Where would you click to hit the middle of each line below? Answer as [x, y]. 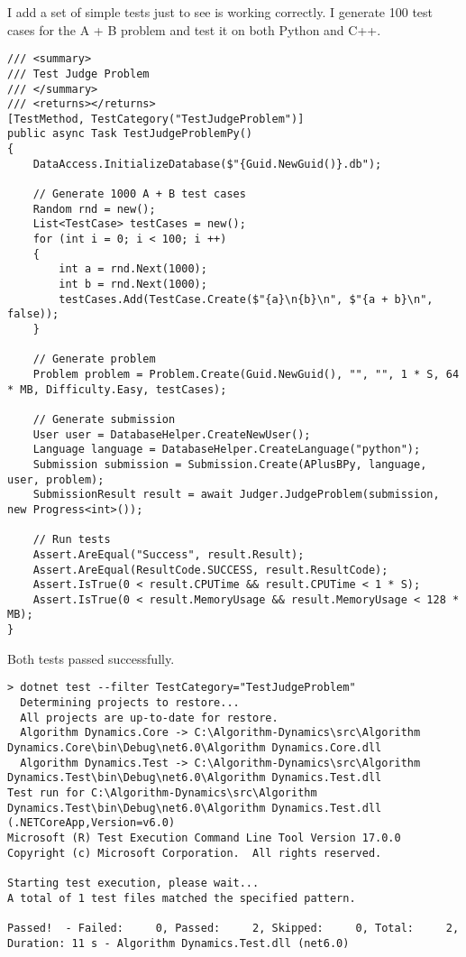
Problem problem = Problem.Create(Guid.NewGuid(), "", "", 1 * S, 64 [246, 374]
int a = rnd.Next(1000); [133, 269]
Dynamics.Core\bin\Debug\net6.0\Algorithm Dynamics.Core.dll [195, 748]
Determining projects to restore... [130, 703]
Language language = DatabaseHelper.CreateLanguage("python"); [227, 450]
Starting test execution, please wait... [133, 883]
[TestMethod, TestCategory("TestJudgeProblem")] [156, 119]
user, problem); [56, 479]
